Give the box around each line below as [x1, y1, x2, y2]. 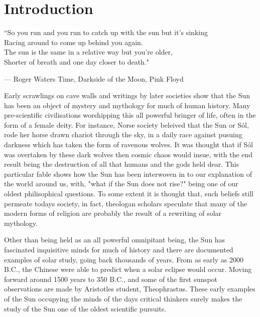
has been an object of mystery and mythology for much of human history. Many [4, 100, 250, 110]
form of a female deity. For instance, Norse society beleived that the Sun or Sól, [4, 119, 249, 130]
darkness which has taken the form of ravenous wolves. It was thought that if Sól [4, 139, 253, 150]
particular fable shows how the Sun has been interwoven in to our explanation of [4, 168, 252, 179]
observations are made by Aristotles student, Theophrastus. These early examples [4, 283, 255, 294]
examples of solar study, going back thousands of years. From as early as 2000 [4, 254, 243, 264]
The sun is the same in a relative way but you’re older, [4, 47, 173, 57]
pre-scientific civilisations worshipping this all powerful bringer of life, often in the [4, 110, 256, 120]
